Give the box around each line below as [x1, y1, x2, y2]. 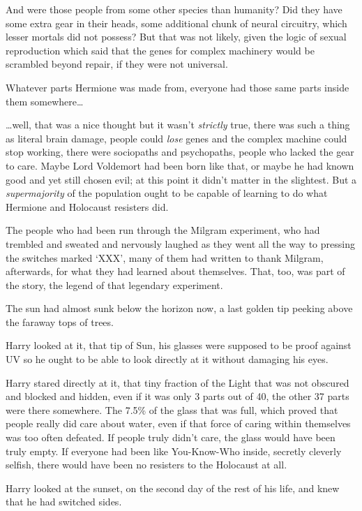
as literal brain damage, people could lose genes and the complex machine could [6, 131, 347, 145]
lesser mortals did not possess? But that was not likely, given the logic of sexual [6, 29, 347, 44]
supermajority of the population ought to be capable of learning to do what [6, 186, 328, 200]
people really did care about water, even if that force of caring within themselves [6, 416, 351, 431]
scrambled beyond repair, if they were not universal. [6, 57, 228, 71]
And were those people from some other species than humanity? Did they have [6, 2, 342, 16]
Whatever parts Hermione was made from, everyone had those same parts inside [6, 80, 349, 94]
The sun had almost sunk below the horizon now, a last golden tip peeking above [6, 301, 353, 316]
